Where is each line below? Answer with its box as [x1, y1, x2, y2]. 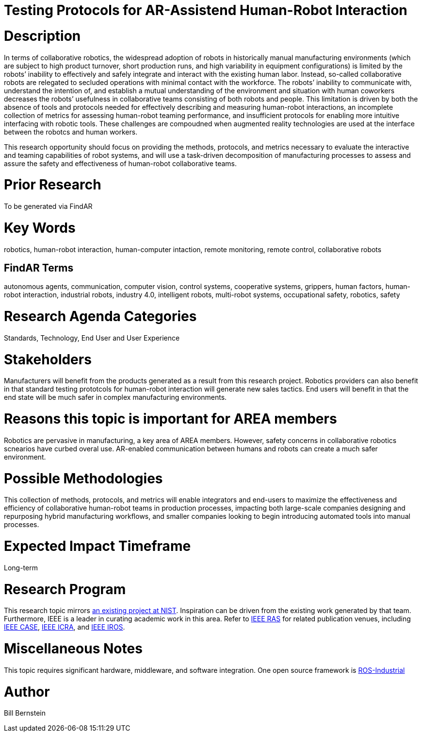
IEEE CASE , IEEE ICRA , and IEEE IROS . [4, 623, 125, 632]
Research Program [4, 581, 126, 598]
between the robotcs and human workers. [4, 127, 138, 136]
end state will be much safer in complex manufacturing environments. [4, 393, 227, 402]
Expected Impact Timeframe [4, 538, 191, 555]
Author [4, 683, 50, 700]
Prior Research [4, 176, 101, 193]
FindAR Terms [4, 261, 74, 274]
